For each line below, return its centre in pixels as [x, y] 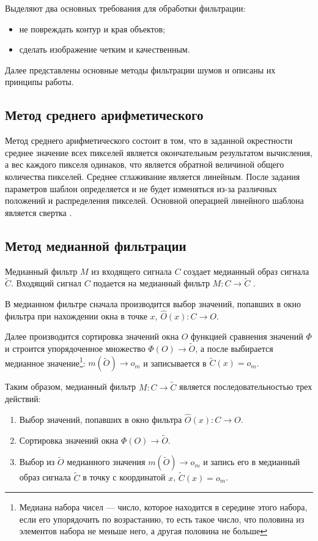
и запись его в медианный [252, 462]
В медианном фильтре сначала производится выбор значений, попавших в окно [153, 303]
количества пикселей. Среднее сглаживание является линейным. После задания [153, 176]
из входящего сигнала [131, 271]
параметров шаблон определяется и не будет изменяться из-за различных [141, 188]
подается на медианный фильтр [151, 283]
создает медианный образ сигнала [246, 271]
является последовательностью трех [246, 386]
